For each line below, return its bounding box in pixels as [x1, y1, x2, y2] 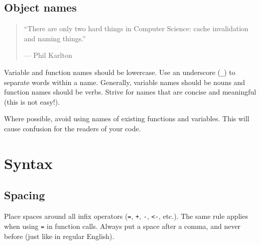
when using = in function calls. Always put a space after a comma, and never [4, 220, 241, 231]
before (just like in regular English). [4, 230, 114, 241]
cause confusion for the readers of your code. [4, 123, 141, 134]
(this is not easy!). [4, 96, 60, 107]
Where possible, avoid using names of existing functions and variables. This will [4, 113, 249, 124]
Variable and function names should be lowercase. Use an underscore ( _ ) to [4, 66, 235, 77]
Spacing [4, 187, 45, 203]
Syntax [4, 152, 53, 173]
